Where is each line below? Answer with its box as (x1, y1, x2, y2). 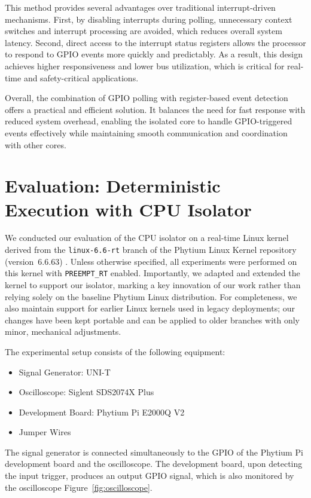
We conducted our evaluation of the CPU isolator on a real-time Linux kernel (5, 231, 289, 244)
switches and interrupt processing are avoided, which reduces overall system (5, 25, 282, 37)
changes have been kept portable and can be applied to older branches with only (5, 313, 300, 326)
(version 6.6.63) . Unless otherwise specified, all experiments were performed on (5, 255, 297, 267)
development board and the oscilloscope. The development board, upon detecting (5, 457, 303, 470)
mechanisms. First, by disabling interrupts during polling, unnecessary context (5, 13, 292, 25)
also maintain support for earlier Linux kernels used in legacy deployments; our (5, 302, 295, 314)
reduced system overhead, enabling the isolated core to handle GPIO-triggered (5, 115, 292, 127)
